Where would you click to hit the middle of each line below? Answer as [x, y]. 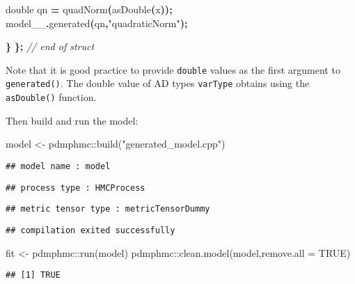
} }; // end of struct [50, 46]
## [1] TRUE [33, 275]
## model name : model [58, 166]
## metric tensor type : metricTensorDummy [108, 209]
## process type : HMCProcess [76, 188]
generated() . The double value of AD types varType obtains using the [158, 83]
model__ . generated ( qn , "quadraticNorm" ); [97, 23]
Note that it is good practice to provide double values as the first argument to [173, 69]
